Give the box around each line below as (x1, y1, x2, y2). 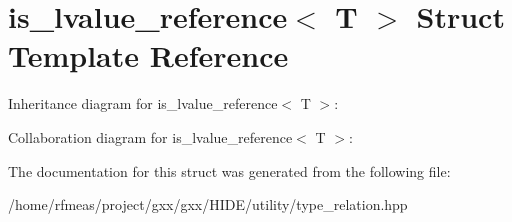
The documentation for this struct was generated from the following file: (8, 160, 451, 181)
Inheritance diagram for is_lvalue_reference (8, 93, 278, 114)
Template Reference (8, 35, 289, 76)
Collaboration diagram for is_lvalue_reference (8, 126, 293, 147)
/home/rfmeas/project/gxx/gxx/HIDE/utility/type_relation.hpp (8, 194, 408, 215)
